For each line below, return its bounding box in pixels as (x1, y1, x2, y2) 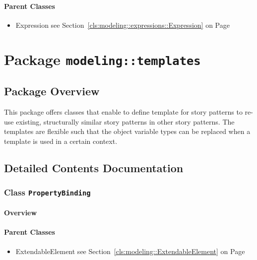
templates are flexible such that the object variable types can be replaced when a (4, 126, 251, 136)
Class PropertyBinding (4, 186, 91, 198)
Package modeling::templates (4, 49, 201, 69)
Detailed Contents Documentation (4, 160, 184, 175)
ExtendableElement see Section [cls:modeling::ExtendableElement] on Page (15, 246, 245, 256)
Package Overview (4, 83, 100, 99)
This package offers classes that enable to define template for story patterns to (4, 107, 243, 117)
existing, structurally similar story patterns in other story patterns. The (16, 116, 235, 127)
